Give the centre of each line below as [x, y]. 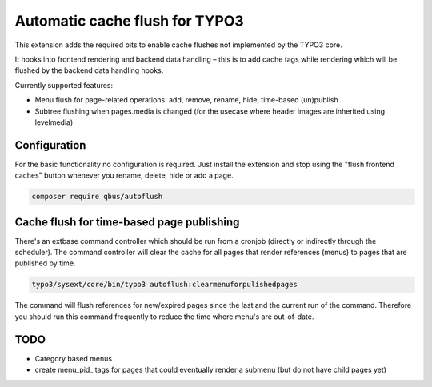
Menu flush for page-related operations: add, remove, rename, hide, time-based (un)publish [187, 100]
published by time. [45, 263]
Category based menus [73, 358]
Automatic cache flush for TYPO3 [129, 21]
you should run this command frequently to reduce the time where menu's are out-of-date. [164, 317]
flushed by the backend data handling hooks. [89, 70]
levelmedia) [54, 122]
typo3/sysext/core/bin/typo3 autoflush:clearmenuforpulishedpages [164, 285]
